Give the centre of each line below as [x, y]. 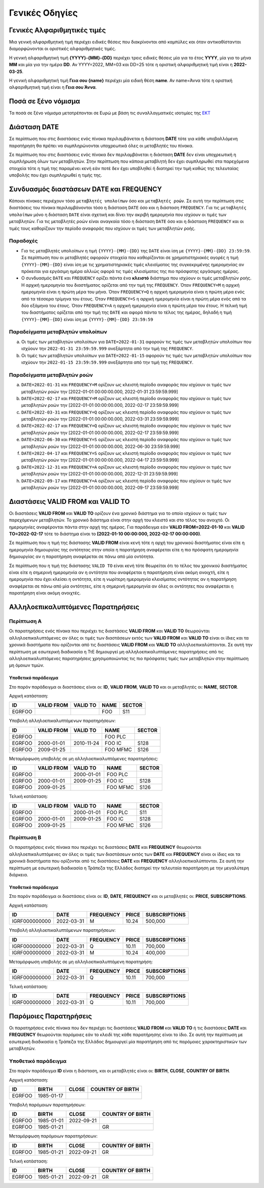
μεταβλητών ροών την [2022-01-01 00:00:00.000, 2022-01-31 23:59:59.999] [100, 392]
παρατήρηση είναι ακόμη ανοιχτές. [45, 593]
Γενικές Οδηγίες [44, 13]
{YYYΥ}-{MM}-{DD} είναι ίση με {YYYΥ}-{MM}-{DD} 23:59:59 [87, 319]
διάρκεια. [19, 874]
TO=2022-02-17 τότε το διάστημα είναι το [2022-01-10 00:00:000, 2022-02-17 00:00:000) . [105, 534]
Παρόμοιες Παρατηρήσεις [51, 1016]
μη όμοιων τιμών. [27, 665]
